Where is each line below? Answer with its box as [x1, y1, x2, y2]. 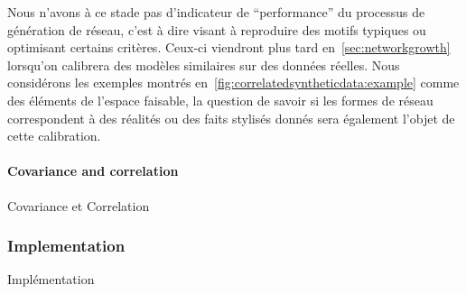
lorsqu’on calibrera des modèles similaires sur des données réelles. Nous [7, 55, 400, 74]
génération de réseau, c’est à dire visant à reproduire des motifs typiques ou [7, 20, 426, 39]
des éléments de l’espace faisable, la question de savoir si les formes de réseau [7, 90, 433, 109]
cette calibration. [7, 126, 101, 145]
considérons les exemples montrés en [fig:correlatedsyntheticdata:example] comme [7, 73, 460, 92]
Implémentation [7, 270, 95, 289]
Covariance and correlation [7, 161, 179, 180]
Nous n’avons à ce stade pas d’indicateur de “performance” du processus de [7, 3, 425, 21]
